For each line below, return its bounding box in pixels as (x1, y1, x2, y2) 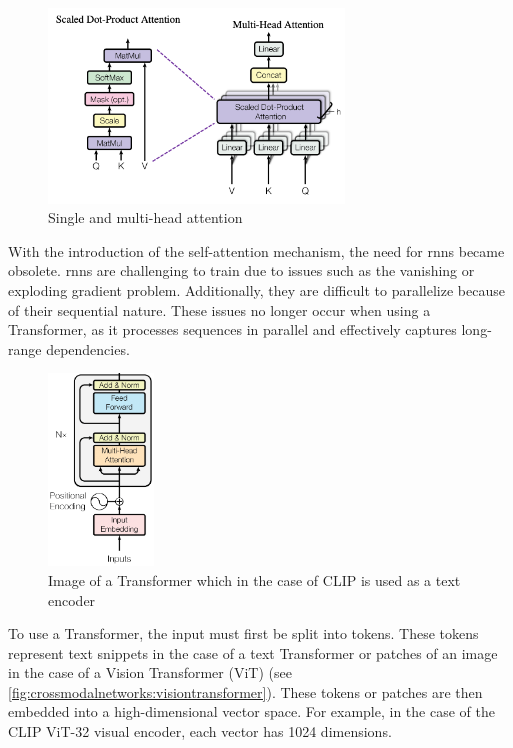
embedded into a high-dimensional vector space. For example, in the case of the (8, 701, 495, 722)
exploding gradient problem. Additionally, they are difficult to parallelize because (8, 280, 505, 301)
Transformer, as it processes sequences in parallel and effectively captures (8, 319, 457, 340)
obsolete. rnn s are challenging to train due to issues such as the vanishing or (8, 260, 475, 281)
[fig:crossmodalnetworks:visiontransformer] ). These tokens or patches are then (8, 681, 483, 702)
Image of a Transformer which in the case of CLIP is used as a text (48, 569, 461, 590)
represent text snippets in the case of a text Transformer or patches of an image (8, 642, 498, 663)
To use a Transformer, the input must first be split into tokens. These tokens (8, 623, 479, 644)
